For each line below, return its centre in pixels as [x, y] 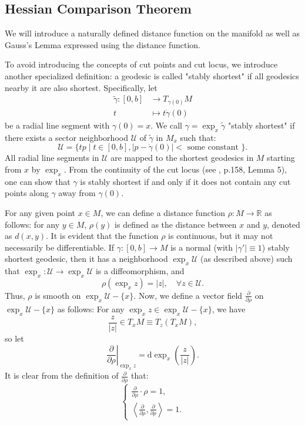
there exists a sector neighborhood [66, 137]
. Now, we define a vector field [188, 295]
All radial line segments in [52, 158]
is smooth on [58, 295]
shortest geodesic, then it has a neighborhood [86, 259]
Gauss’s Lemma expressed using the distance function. [103, 44]
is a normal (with [202, 247]
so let [14, 338]
